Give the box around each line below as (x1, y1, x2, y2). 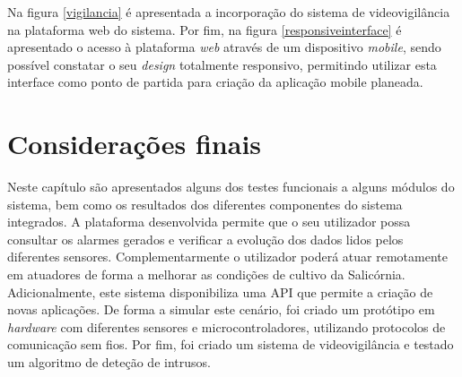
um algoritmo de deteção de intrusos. (7, 353, 211, 372)
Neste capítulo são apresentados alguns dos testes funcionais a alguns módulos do (7, 177, 455, 196)
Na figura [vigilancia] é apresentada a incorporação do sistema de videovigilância (7, 3, 450, 21)
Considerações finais (7, 125, 262, 162)
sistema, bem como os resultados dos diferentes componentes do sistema (7, 194, 403, 213)
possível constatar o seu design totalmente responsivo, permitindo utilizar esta (7, 55, 437, 73)
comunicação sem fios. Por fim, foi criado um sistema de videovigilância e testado (7, 335, 454, 354)
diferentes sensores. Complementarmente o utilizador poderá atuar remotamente (7, 247, 448, 266)
